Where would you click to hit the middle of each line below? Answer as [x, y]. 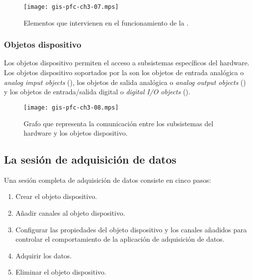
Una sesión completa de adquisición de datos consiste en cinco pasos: [108, 180]
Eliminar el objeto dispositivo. [61, 272]
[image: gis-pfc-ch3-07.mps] [71, 7]
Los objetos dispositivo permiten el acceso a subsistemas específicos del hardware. [127, 63]
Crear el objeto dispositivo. [56, 196]
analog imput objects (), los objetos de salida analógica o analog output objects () [125, 82]
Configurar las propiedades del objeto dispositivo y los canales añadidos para [131, 229]
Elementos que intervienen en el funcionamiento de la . [106, 22]
